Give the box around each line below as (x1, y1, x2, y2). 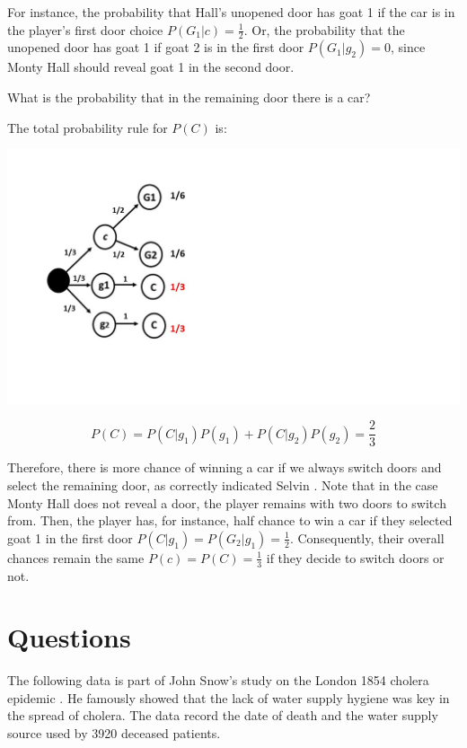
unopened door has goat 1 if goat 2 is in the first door (7, 38, 304, 57)
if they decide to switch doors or (266, 548, 445, 567)
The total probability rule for (7, 118, 168, 136)
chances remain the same (7, 548, 145, 567)
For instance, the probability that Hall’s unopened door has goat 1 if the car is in (7, 3, 455, 21)
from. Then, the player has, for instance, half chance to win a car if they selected (7, 511, 453, 530)
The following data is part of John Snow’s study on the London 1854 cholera (7, 671, 429, 690)
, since (390, 38, 426, 57)
